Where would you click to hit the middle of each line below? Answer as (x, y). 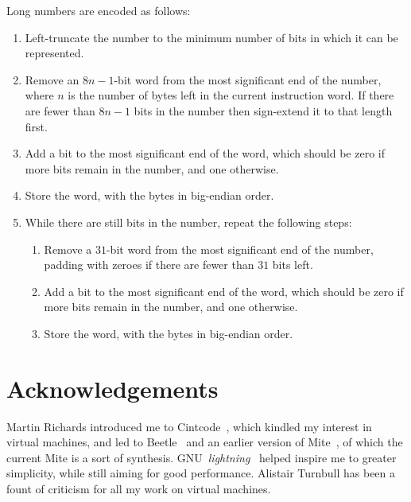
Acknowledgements (112, 388)
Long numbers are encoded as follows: (99, 10)
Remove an (52, 79)
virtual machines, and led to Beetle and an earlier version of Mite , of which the (205, 442)
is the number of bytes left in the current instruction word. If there (231, 95)
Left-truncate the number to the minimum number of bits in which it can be (211, 37)
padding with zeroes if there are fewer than (149, 265)
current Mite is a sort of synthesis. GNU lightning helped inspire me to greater (202, 457)
